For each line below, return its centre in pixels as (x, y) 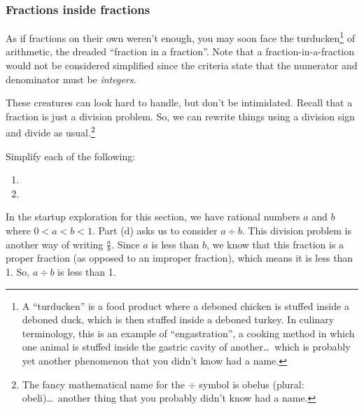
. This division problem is (296, 231)
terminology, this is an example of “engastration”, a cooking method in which (188, 333)
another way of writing (55, 244)
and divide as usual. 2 (50, 132)
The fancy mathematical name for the (103, 384)
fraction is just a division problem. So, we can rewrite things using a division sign (180, 116)
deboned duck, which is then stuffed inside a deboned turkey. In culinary (178, 319)
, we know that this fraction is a (275, 244)
